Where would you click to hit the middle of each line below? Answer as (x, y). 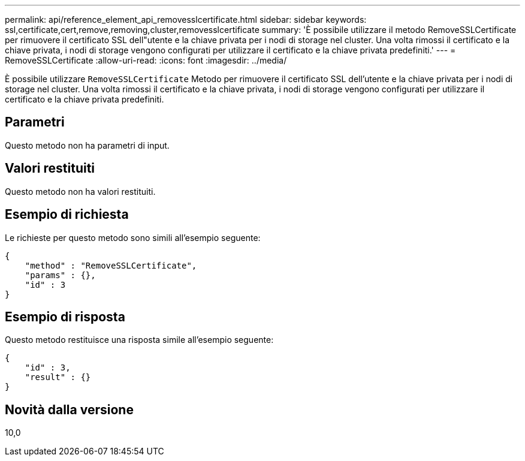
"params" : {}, (60, 275)
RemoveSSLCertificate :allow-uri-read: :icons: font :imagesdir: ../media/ (146, 60)
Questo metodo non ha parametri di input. (87, 145)
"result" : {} (58, 377)
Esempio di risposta (65, 317)
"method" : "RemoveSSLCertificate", (111, 265)
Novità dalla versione (69, 409)
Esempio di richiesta (67, 215)
